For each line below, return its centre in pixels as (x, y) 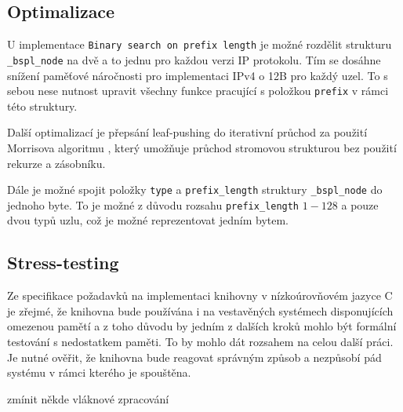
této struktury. (42, 106)
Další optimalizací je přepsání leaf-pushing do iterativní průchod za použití (187, 132)
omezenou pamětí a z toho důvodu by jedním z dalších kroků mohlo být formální (202, 326)
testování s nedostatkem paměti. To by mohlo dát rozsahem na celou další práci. (200, 342)
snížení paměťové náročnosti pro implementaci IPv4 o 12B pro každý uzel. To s (198, 75)
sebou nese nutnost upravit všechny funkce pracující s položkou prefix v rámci (198, 91)
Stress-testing (63, 263)
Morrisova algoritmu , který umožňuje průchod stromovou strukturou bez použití (202, 147)
